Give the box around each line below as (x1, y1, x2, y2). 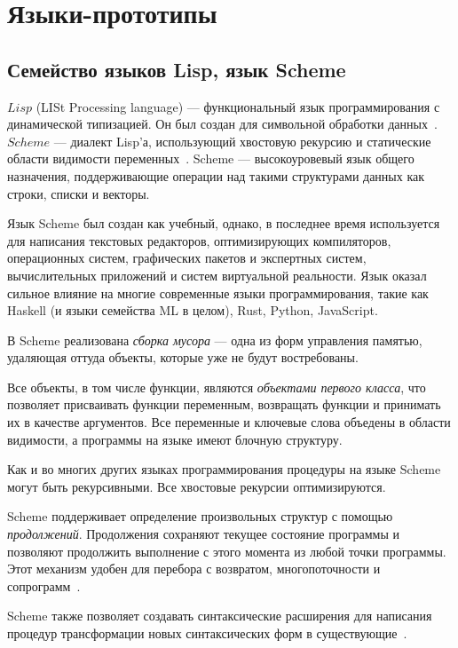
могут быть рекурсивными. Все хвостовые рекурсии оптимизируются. (7, 477, 386, 495)
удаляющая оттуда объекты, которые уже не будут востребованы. (7, 348, 359, 367)
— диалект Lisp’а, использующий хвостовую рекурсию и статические (53, 131, 431, 150)
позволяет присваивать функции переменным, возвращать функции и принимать (7, 395, 441, 414)
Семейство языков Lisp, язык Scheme (7, 55, 346, 83)
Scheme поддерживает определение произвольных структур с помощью (7, 507, 393, 526)
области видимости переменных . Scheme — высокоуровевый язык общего (7, 149, 415, 168)
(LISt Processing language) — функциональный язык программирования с (36, 97, 440, 115)
